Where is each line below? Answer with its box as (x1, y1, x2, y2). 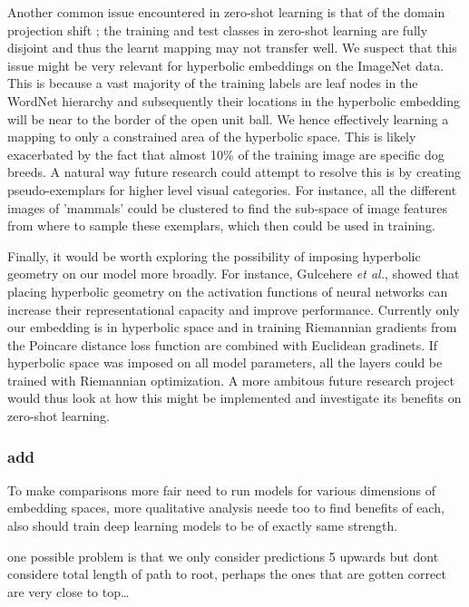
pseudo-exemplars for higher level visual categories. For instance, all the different (7, 180, 457, 199)
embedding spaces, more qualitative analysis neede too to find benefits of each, (7, 498, 445, 517)
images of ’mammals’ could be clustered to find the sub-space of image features (7, 198, 448, 217)
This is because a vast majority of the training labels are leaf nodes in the (7, 73, 418, 93)
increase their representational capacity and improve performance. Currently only (7, 299, 460, 318)
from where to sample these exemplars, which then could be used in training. (7, 216, 435, 235)
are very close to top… (7, 582, 130, 601)
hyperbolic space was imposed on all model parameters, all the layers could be (7, 353, 443, 372)
